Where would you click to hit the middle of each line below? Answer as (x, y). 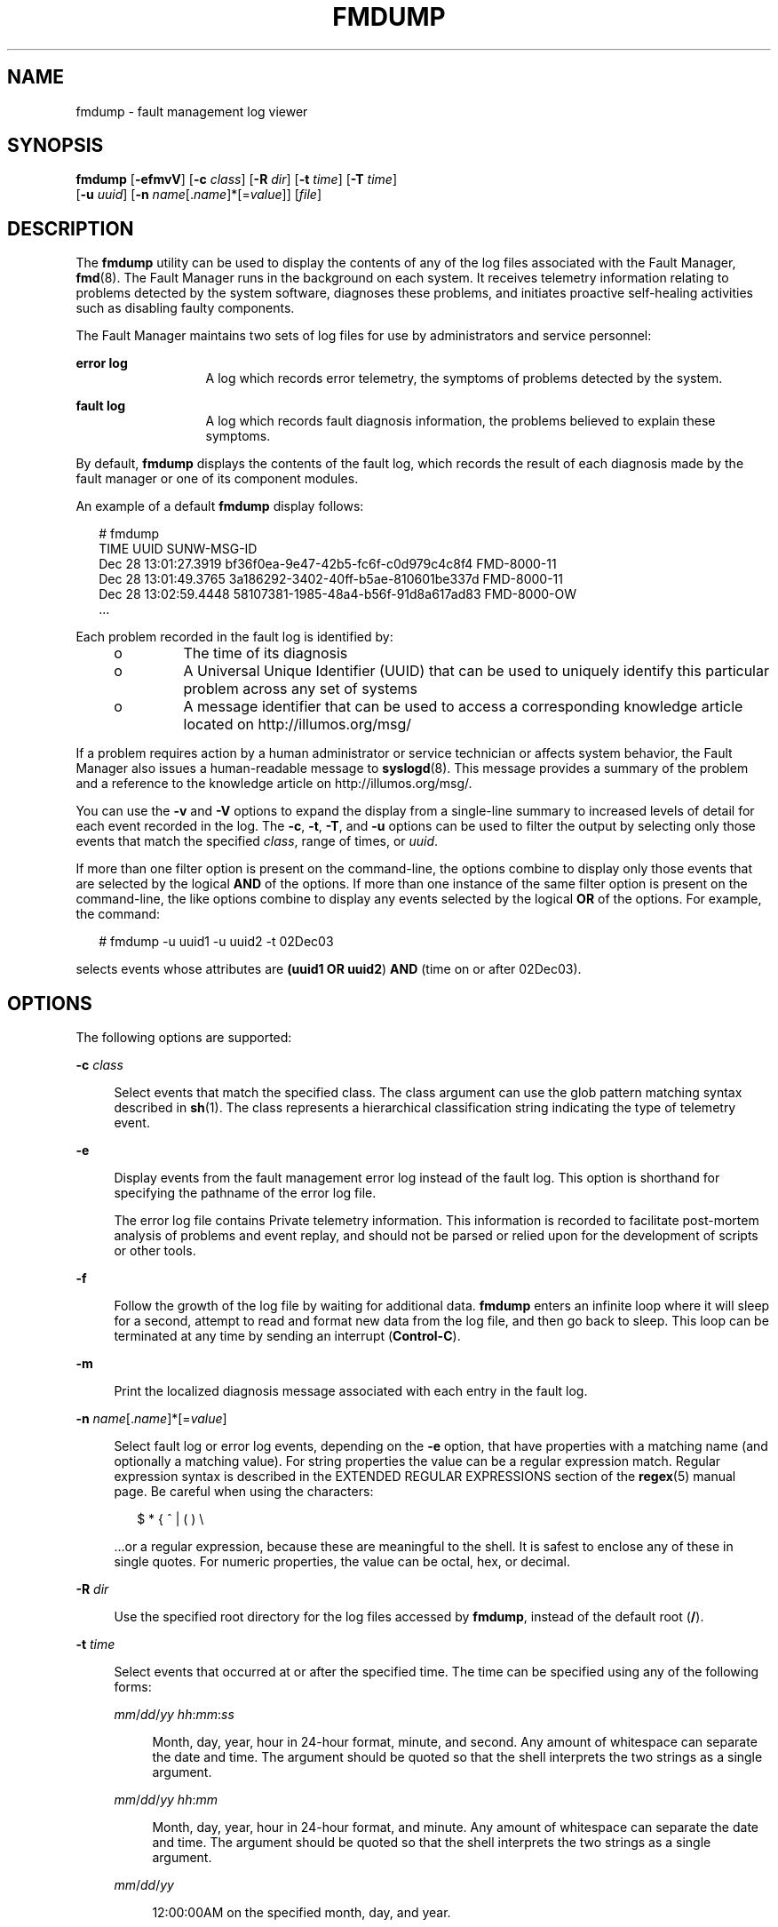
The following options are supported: (184, 1038)
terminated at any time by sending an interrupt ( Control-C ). (287, 1336)
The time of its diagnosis (266, 653)
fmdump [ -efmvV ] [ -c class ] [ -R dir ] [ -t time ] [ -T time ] (237, 179)
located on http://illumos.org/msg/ (298, 725)
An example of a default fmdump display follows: (220, 506)
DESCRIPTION (71, 228)
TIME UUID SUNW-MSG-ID (178, 549)
